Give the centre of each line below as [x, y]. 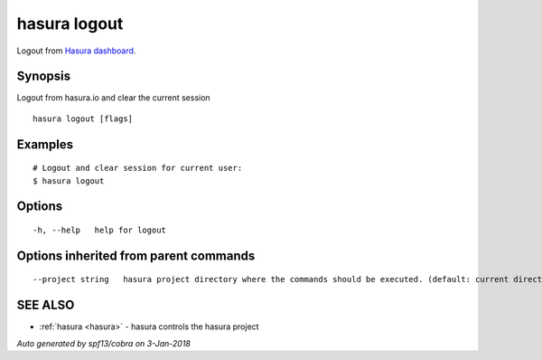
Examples [45, 144]
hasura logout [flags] [83, 118]
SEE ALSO [46, 305]
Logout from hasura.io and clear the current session [114, 98]
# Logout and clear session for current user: [138, 168]
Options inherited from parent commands [136, 256]
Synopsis [44, 76]
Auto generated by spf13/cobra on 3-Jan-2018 [104, 343]
